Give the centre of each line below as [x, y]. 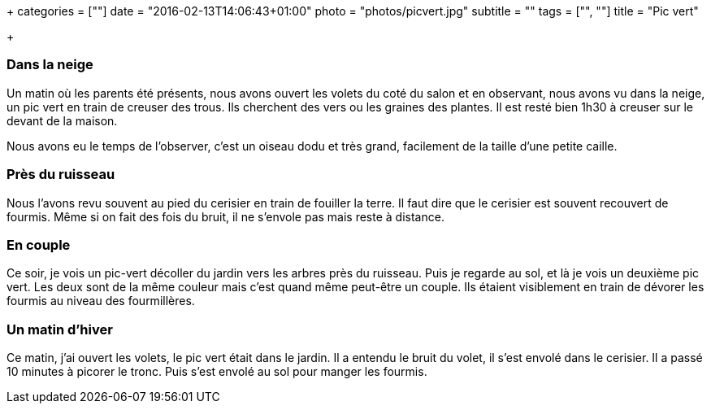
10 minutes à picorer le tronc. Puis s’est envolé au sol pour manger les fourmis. [217, 371]
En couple [39, 244]
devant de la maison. [62, 120]
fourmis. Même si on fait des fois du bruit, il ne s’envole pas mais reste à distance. [225, 216]
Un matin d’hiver [60, 329]
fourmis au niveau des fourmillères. [101, 301]
